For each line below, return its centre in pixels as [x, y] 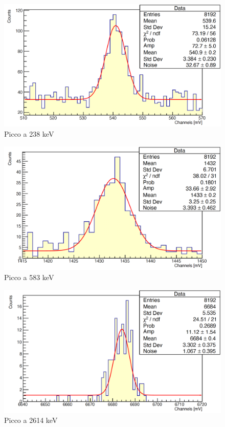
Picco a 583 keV [29, 277]
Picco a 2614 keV [31, 420]
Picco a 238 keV [29, 133]
